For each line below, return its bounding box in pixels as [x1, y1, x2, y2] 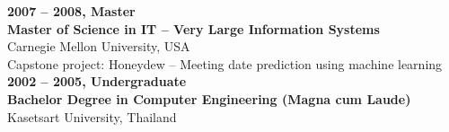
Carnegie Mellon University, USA [7, 37, 190, 56]
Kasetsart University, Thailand [7, 107, 177, 126]
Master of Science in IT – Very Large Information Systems [7, 19, 380, 38]
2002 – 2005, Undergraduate [7, 72, 187, 91]
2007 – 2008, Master [7, 2, 136, 20]
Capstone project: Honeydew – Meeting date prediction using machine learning [7, 54, 443, 73]
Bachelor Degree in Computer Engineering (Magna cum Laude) [7, 89, 411, 108]
